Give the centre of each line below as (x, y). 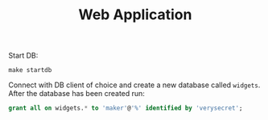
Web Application (135, 15)
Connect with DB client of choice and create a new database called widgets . (134, 85)
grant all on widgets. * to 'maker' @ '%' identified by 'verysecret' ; (126, 108)
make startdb (30, 70)
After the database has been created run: (76, 94)
